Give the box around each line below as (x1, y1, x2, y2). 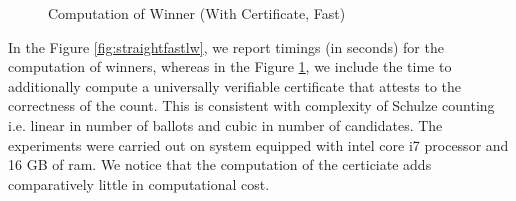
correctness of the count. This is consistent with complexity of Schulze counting (8, 95, 495, 116)
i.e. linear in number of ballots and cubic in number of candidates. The (8, 114, 443, 135)
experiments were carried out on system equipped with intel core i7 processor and (8, 134, 509, 155)
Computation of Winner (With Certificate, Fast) (48, 3, 346, 23)
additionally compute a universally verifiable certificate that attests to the (8, 75, 462, 96)
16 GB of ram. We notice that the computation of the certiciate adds (8, 154, 432, 175)
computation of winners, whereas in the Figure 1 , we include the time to (8, 56, 452, 77)
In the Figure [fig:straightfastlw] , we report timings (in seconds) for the (8, 36, 444, 57)
